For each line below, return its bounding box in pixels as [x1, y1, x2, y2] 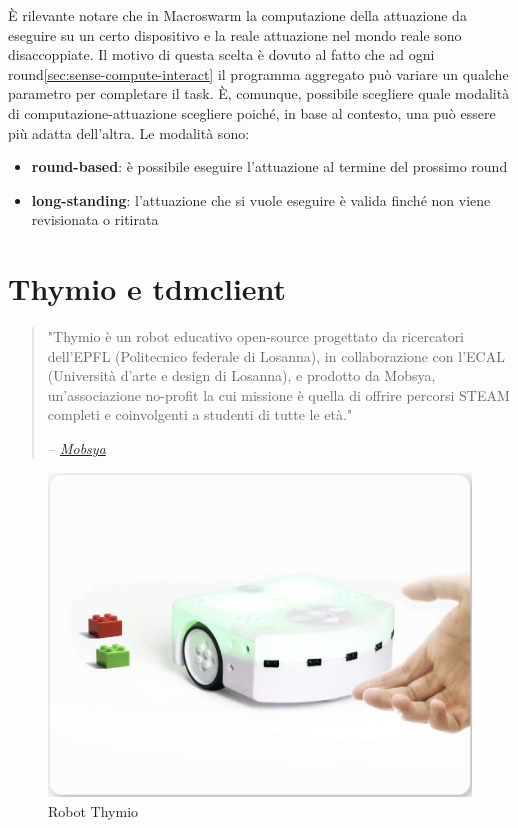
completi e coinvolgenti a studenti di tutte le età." [47, 404, 353, 425]
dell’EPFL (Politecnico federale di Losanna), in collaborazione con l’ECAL [47, 345, 505, 366]
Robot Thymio [48, 801, 139, 822]
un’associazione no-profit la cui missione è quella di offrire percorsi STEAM [47, 384, 510, 405]
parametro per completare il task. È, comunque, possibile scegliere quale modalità [8, 83, 510, 104]
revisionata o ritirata [31, 209, 159, 230]
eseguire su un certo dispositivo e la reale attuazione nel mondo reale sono [8, 24, 462, 45]
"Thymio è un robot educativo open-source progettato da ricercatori [47, 326, 465, 347]
